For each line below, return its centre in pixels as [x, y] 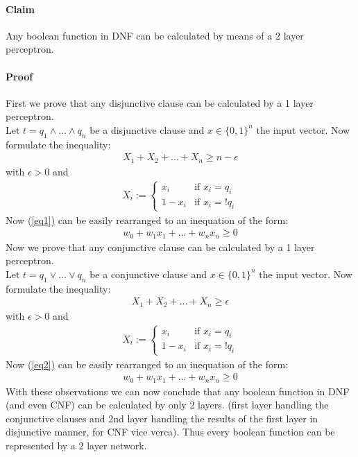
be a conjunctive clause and [148, 274]
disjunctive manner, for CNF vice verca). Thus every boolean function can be [170, 432]
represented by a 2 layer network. [76, 445]
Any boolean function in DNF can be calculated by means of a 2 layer [155, 35]
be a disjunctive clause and [147, 129]
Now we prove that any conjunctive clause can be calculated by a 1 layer [160, 247]
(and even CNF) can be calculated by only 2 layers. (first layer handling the [167, 405]
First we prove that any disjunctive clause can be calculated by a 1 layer [160, 102]
